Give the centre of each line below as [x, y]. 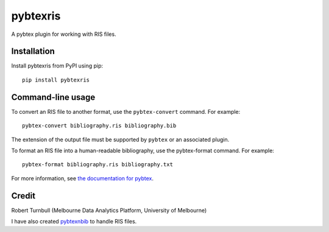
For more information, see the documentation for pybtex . [82, 178]
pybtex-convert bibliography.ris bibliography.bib [99, 126]
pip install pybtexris [56, 80]
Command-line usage [53, 97]
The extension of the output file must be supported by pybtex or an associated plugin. [120, 139]
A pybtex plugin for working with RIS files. [64, 34]
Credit [23, 196]
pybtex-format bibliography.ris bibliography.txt [98, 165]
